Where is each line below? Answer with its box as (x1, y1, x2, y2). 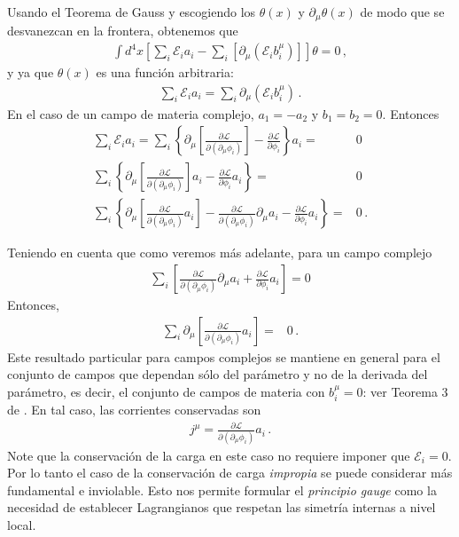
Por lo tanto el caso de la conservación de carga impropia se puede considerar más (7, 463, 453, 482)
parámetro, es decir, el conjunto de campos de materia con (7, 382, 325, 400)
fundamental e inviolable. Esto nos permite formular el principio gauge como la (7, 480, 437, 499)
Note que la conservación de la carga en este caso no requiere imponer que (7, 446, 410, 464)
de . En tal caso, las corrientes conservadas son (7, 400, 261, 419)
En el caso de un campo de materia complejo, (7, 104, 254, 122)
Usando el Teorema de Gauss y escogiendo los (7, 3, 256, 20)
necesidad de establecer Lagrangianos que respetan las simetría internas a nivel (7, 498, 436, 517)
